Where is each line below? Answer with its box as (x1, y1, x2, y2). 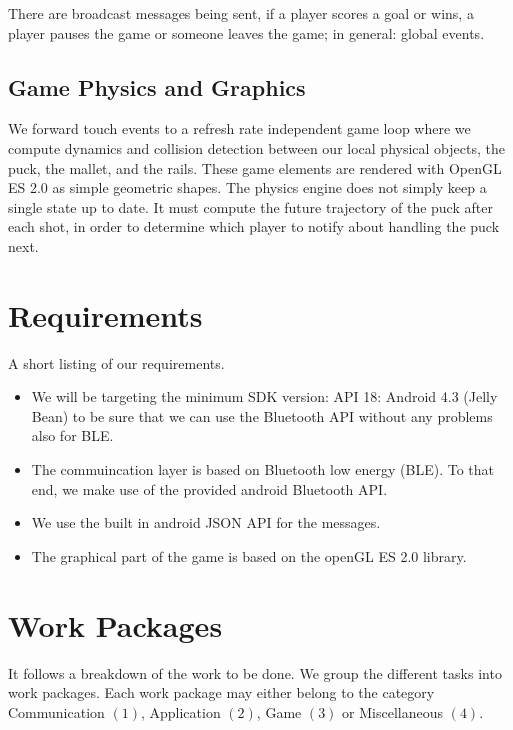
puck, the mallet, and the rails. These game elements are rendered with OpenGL (8, 157, 502, 178)
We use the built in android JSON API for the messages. (31, 512, 381, 533)
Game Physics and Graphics (8, 71, 306, 102)
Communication (8, 701, 105, 722)
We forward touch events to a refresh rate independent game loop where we (8, 118, 471, 139)
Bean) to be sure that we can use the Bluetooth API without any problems (31, 405, 493, 426)
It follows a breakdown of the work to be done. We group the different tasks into (8, 662, 502, 683)
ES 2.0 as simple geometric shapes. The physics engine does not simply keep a (8, 177, 487, 198)
